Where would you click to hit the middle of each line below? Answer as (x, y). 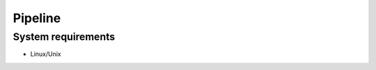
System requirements (64, 37)
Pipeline (37, 18)
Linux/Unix (46, 54)
